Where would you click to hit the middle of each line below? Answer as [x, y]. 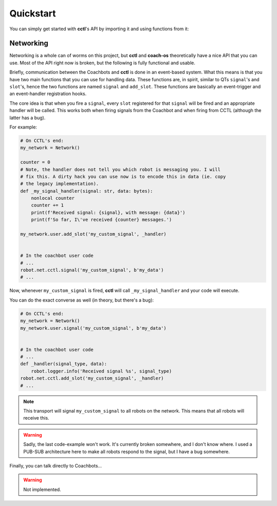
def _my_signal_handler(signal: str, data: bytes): [87, 191]
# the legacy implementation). [60, 184]
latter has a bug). [27, 118]
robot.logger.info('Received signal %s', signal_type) [101, 371]
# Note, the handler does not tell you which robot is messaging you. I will [120, 169]
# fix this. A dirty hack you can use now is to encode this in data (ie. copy [123, 176]
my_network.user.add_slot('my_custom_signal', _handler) [93, 234]
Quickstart [33, 13]
